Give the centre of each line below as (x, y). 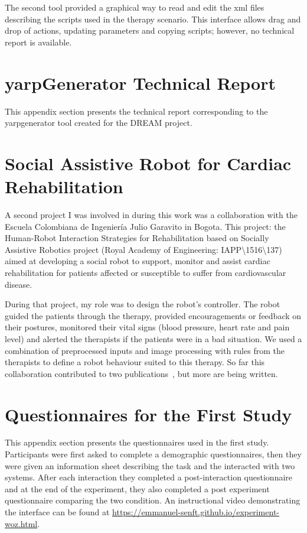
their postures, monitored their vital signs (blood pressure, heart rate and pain (147, 327)
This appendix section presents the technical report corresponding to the (136, 111)
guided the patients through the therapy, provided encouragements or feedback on (153, 315)
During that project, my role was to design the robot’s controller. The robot (143, 304)
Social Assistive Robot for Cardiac (148, 163)
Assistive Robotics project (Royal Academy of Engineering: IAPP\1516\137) (143, 249)
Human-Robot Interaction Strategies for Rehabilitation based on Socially (137, 238)
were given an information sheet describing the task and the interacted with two (150, 465)
